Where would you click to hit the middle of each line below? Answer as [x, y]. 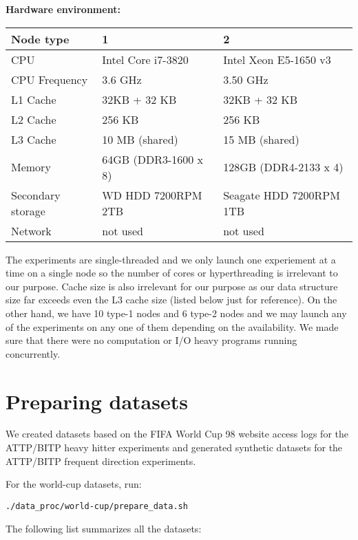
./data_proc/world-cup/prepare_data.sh [97, 506]
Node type [40, 39]
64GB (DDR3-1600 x [153, 159]
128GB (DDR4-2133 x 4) [283, 167]
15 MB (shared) [261, 139]
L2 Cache [34, 119]
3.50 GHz [246, 79]
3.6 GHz [122, 79]
